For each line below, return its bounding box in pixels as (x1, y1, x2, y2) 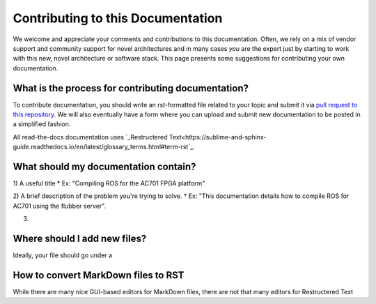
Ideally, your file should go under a (13, 251, 113, 259)
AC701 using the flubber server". (13, 202, 107, 210)
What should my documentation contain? (13, 161, 196, 172)
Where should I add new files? (13, 233, 147, 245)
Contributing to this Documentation (13, 10, 223, 26)
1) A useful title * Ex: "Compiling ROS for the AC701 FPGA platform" (13, 179, 205, 188)
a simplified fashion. (13, 120, 71, 128)
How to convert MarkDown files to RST (13, 269, 185, 281)
